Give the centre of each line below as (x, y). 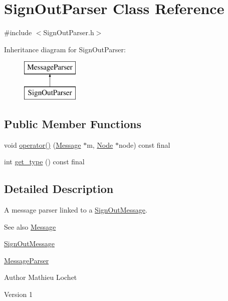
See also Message (30, 226)
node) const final (144, 144)
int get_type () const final (44, 162)
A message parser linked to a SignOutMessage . (76, 210)
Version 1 (18, 294)
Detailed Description (59, 189)
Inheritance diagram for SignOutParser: (65, 49)
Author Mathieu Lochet (41, 277)
